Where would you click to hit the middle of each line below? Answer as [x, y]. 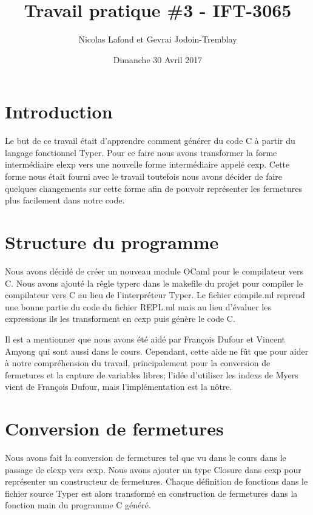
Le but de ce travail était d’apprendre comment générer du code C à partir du [150, 141]
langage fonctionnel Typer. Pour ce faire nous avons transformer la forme [141, 152]
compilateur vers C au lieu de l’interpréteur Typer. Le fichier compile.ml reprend [155, 295]
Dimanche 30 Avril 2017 [158, 59]
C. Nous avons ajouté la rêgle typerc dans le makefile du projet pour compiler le [154, 283]
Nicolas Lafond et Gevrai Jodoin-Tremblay [158, 39]
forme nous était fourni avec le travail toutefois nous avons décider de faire [144, 176]
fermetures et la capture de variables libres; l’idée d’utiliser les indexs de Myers [152, 374]
